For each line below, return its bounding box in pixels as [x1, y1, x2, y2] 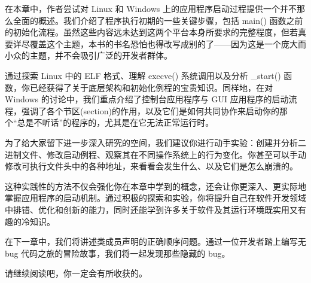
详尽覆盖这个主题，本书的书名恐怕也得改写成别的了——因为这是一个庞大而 [13, 37, 306, 50]
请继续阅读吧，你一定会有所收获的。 [5, 267, 147, 279]
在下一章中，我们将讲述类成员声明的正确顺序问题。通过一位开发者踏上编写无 [5, 235, 306, 248]
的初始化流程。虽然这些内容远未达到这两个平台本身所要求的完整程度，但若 [5, 26, 298, 38]
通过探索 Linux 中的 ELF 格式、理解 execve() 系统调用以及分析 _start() [5, 69, 281, 81]
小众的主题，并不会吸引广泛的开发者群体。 [5, 49, 172, 62]
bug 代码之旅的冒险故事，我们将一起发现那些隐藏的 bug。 [5, 247, 230, 259]
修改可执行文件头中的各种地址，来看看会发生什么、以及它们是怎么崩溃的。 [5, 160, 298, 172]
